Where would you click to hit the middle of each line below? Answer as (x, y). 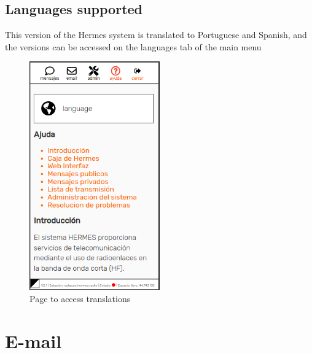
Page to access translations (80, 298)
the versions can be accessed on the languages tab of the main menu (133, 46)
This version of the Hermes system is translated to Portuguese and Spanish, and (156, 35)
